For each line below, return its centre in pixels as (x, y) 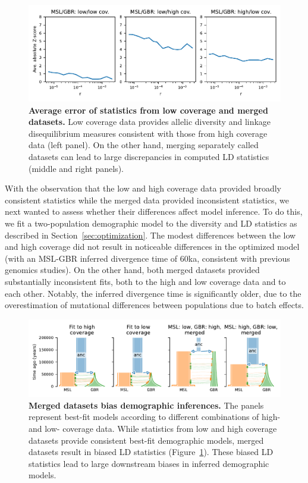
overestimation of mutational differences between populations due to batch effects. (154, 305)
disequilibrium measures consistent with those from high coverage (148, 133)
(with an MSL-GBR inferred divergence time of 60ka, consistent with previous (147, 258)
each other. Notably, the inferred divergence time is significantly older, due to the (153, 293)
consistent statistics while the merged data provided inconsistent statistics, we (147, 200)
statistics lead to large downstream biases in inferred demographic (149, 463)
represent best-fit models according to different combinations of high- (155, 417)
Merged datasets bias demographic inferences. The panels (146, 405)
